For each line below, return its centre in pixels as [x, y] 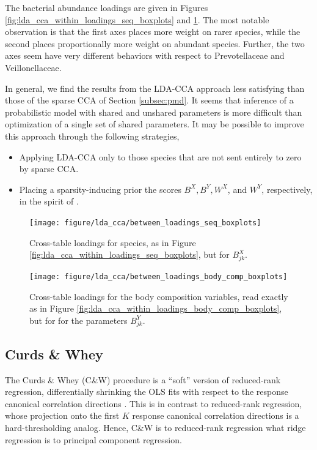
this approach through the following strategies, [92, 136]
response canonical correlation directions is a [216, 415]
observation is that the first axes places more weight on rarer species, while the [153, 32]
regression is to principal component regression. [93, 439]
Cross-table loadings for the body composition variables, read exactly [159, 296]
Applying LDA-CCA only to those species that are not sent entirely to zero [160, 156]
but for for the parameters [78, 320]
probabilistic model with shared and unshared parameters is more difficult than [154, 112]
